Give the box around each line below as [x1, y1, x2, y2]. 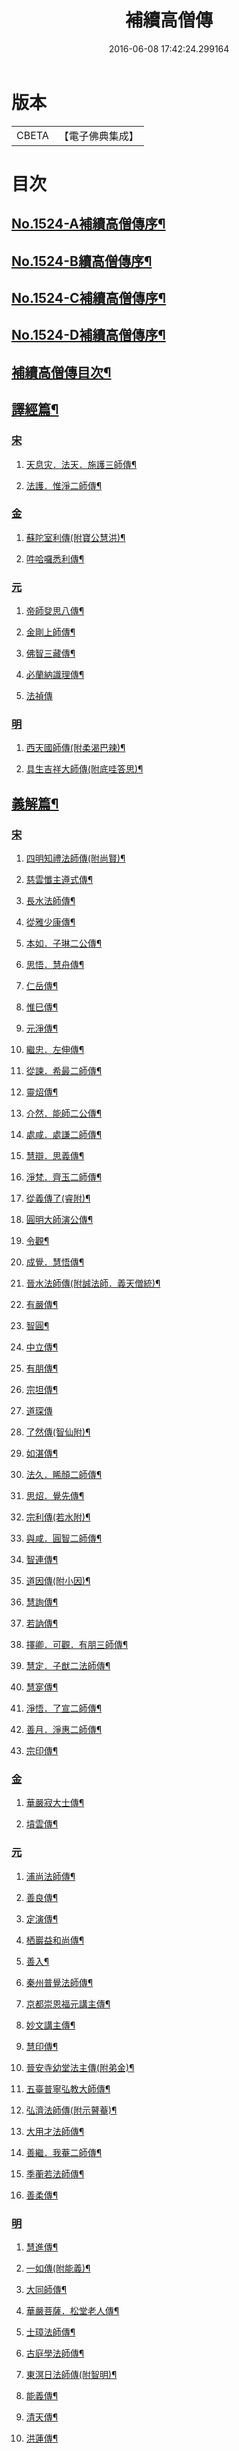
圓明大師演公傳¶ [25, 1214, 94, 1226]
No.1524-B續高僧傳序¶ [11, 252, 153, 270]
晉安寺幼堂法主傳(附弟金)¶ [25, 2061, 135, 2073]
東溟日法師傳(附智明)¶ [25, 2368, 118, 2380]
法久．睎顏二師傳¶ [25, 1469, 103, 1481]
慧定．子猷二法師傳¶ [25, 1660, 111, 1672]
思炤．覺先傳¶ [25, 1490, 85, 1502]
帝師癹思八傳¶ [25, 605, 85, 617]
